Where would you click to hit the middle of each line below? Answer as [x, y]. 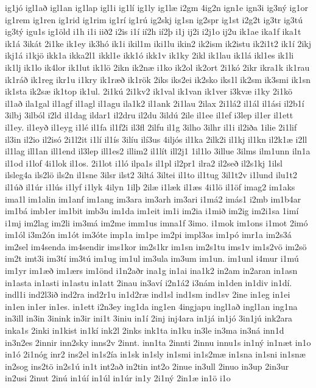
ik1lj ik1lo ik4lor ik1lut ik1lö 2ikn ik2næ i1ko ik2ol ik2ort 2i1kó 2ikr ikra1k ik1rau [157, 67]
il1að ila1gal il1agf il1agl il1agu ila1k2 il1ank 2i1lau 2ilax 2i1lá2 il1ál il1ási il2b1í [155, 103]
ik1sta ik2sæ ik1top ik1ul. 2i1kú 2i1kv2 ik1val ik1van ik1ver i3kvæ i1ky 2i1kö [149, 91]
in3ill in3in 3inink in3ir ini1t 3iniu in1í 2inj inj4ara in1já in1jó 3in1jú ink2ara [149, 318]
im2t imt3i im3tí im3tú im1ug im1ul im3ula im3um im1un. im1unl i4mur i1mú [152, 258]
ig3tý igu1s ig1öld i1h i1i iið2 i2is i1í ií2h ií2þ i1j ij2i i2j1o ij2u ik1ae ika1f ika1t [153, 31]
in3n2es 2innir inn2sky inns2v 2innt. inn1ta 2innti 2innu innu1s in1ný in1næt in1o [158, 342]
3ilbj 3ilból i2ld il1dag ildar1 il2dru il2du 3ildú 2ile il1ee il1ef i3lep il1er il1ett [149, 115]
